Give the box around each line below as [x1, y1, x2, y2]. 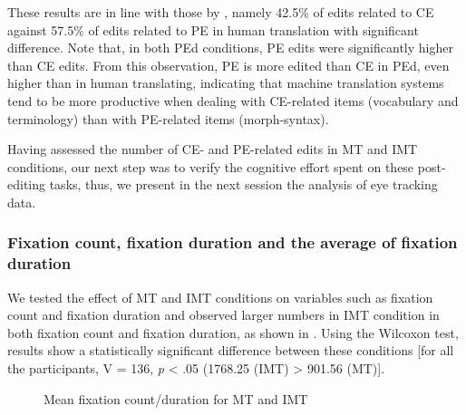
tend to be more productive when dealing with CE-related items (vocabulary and [7, 91, 459, 110]
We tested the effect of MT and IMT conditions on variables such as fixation [7, 287, 433, 306]
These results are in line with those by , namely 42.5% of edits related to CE [7, 3, 434, 21]
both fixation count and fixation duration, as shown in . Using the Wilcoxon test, [7, 323, 459, 342]
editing [7, 175, 46, 194]
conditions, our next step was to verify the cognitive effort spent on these [7, 157, 414, 176]
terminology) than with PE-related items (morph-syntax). [7, 109, 329, 128]
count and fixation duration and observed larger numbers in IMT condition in [7, 305, 440, 324]
